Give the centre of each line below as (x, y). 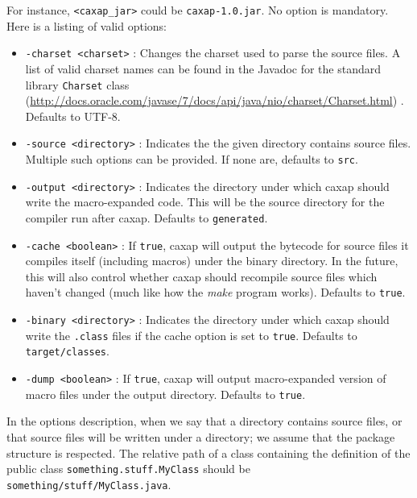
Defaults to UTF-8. (73, 116)
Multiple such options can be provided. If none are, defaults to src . (192, 159)
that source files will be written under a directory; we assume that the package (201, 436)
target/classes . (67, 351)
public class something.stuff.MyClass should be (128, 469)
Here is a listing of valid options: (87, 25)
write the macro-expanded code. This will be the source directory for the (205, 202)
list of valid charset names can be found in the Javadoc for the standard (203, 68)
